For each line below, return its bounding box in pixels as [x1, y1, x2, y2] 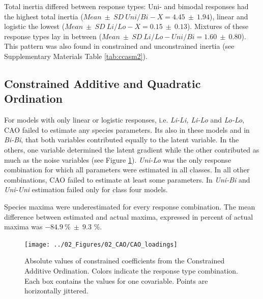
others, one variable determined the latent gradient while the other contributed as [4, 144, 259, 155]
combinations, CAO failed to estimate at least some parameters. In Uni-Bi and [4, 174, 250, 185]
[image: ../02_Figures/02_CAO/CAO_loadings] [24, 241, 178, 248]
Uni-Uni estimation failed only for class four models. [4, 184, 168, 195]
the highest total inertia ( [4, 11, 83, 21]
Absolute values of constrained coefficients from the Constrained [24, 255, 225, 266]
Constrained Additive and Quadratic [4, 75, 201, 91]
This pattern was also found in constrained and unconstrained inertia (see [4, 41, 235, 51]
